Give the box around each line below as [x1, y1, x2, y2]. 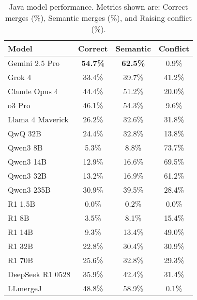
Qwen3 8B [8, 142, 43, 153]
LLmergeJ [8, 283, 42, 294]
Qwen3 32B [8, 170, 47, 181]
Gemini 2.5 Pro [8, 57, 60, 68]
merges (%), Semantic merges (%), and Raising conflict [5, 12, 192, 23]
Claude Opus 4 [8, 85, 59, 97]
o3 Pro [8, 100, 30, 111]
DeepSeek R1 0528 [8, 268, 71, 280]
